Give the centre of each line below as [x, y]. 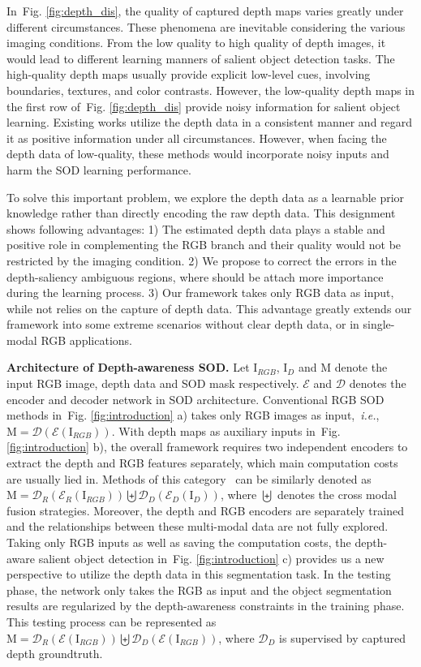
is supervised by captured [342, 637]
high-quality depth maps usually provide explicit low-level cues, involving [189, 74]
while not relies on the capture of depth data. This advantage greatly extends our [209, 308]
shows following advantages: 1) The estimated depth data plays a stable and [196, 228]
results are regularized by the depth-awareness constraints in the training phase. [206, 606]
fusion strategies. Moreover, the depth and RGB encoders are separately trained [205, 510]
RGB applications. [86, 340]
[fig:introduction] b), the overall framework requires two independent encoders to [207, 447]
